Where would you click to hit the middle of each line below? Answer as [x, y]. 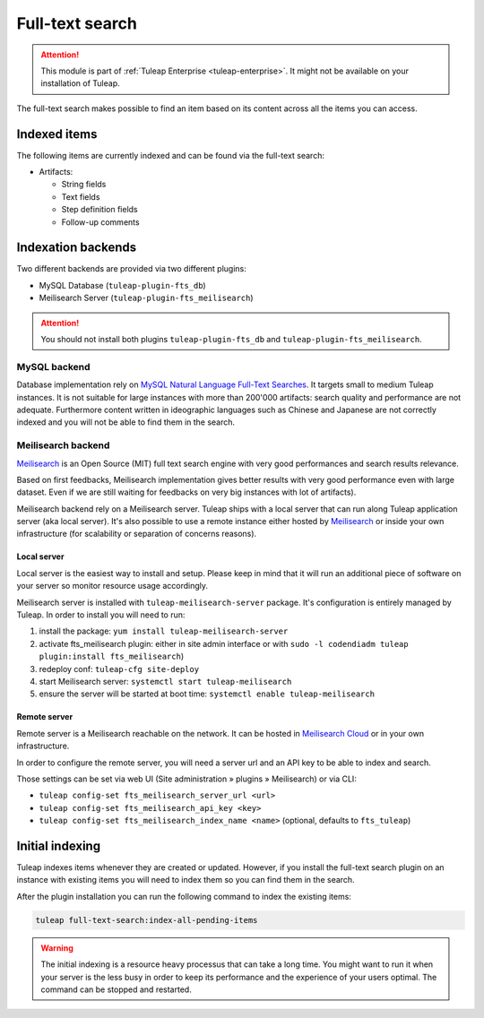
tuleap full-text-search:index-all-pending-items [147, 920]
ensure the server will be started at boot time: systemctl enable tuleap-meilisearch [207, 694]
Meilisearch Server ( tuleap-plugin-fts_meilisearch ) [147, 298]
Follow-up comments [100, 222]
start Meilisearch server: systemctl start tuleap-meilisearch [165, 681]
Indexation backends [77, 248]
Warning [57, 948]
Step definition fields [99, 210]
